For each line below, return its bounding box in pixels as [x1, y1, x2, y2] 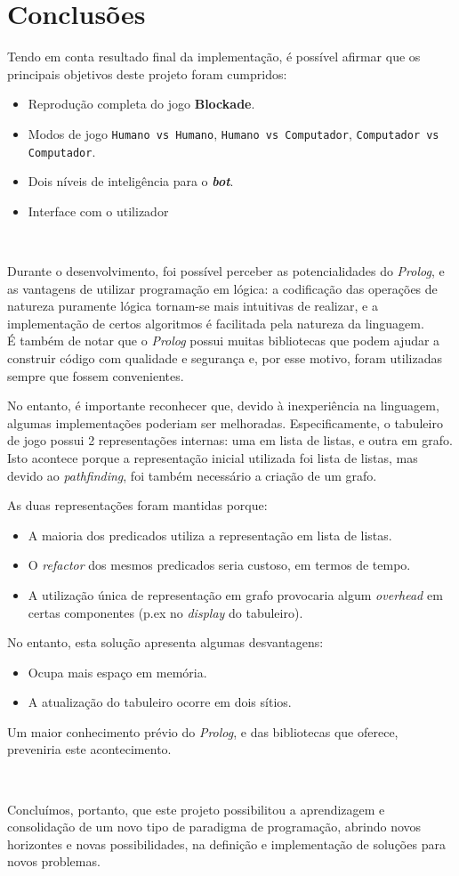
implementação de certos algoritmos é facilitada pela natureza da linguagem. [7, 313, 424, 332]
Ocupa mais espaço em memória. [28, 662, 207, 681]
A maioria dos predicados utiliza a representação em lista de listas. [28, 525, 392, 544]
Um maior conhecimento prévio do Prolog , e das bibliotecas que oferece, [7, 722, 399, 741]
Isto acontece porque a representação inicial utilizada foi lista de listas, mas [7, 448, 418, 466]
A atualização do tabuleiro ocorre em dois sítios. [28, 693, 292, 711]
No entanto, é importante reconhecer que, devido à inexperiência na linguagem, [7, 396, 439, 415]
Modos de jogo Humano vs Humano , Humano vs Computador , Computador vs [28, 124, 439, 142]
